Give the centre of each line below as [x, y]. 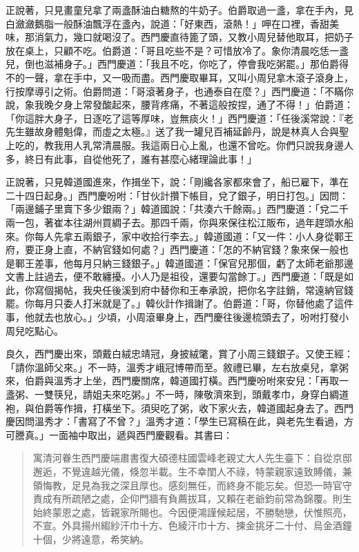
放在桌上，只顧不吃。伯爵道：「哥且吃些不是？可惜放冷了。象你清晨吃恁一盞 [177, 50]
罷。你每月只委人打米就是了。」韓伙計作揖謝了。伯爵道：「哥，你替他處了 [170, 303]
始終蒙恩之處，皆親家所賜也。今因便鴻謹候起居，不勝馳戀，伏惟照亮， [192, 512]
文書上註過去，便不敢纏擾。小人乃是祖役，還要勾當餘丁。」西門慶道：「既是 [175, 276]
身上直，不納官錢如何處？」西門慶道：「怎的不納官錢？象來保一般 [191, 249]
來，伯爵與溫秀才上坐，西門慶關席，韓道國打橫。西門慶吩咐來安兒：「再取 [172, 381]
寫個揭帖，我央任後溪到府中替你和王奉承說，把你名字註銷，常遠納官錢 [194, 289]
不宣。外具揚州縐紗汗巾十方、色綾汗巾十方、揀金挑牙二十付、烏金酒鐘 [192, 525]
